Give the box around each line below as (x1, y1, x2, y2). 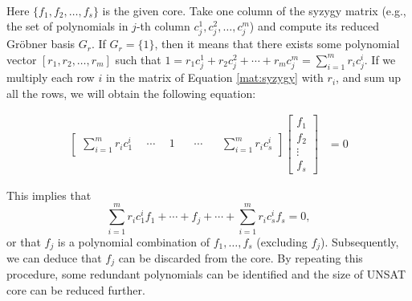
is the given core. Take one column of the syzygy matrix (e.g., (102, 2, 406, 18)
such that (115, 51, 161, 67)
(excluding (256, 233, 308, 250)
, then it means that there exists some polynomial (154, 35, 400, 52)
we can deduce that (6, 249, 102, 266)
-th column (136, 18, 190, 35)
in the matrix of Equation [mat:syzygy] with (105, 69, 324, 86)
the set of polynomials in (6, 18, 128, 35)
